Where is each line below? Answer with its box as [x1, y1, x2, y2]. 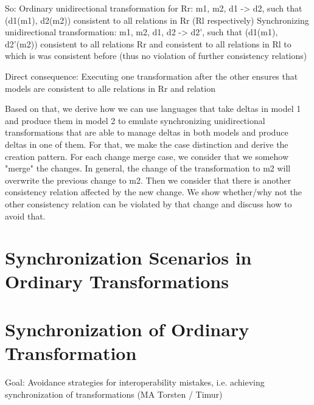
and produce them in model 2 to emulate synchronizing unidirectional [5, 114, 265, 126]
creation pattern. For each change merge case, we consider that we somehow [5, 150, 289, 162]
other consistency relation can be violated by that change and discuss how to [5, 197, 292, 210]
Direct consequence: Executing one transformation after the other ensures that [5, 69, 298, 82]
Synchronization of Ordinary [5, 316, 249, 341]
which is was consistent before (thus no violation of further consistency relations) [5, 49, 307, 62]
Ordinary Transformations [5, 269, 229, 294]
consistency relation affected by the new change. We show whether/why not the [5, 185, 302, 198]
